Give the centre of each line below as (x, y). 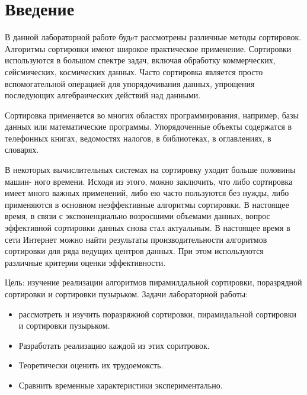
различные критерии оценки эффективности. (85, 262)
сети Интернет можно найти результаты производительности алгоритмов (136, 239)
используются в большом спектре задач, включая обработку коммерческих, (140, 60)
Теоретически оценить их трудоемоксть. (91, 365)
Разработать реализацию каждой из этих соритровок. (114, 345)
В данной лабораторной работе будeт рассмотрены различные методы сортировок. (153, 37)
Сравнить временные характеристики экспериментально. (121, 385)
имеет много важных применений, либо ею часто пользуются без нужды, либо (147, 193)
